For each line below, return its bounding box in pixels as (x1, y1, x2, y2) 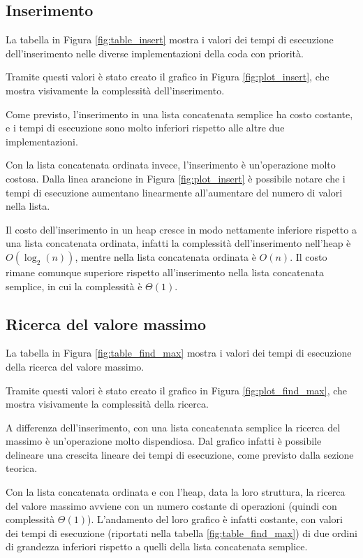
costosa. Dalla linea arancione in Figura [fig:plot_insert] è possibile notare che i (6, 171, 346, 185)
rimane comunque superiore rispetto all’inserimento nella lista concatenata (6, 264, 324, 279)
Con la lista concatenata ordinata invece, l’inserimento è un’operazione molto (6, 157, 336, 172)
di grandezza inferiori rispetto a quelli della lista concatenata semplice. (6, 539, 308, 554)
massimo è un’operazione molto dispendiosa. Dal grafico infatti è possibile (6, 434, 322, 448)
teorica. (6, 461, 38, 475)
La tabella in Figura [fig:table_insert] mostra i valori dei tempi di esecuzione (6, 32, 334, 47)
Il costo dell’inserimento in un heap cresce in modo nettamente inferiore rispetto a (6, 222, 357, 236)
